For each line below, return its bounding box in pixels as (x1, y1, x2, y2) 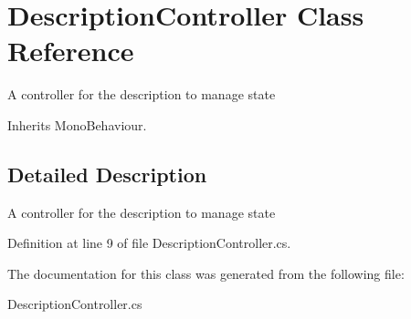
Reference (7, 32, 134, 69)
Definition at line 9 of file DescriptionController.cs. (7, 233, 291, 252)
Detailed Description (7, 159, 207, 188)
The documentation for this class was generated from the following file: (7, 263, 405, 283)
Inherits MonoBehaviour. (7, 115, 147, 134)
